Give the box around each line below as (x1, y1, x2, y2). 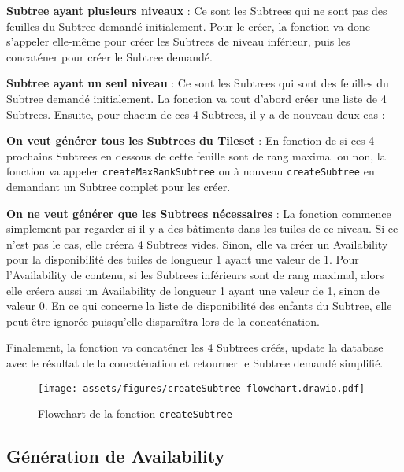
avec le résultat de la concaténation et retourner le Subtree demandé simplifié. (6, 354, 384, 371)
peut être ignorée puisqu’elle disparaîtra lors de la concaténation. (6, 312, 320, 329)
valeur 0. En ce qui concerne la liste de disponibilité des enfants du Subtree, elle (6, 297, 392, 314)
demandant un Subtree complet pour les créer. (6, 179, 231, 194)
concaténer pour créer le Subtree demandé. (6, 48, 213, 65)
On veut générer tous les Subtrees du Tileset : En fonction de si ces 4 (6, 132, 375, 149)
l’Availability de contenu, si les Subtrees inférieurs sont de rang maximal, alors (6, 266, 384, 282)
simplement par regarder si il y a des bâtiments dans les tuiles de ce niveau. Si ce (6, 220, 398, 237)
